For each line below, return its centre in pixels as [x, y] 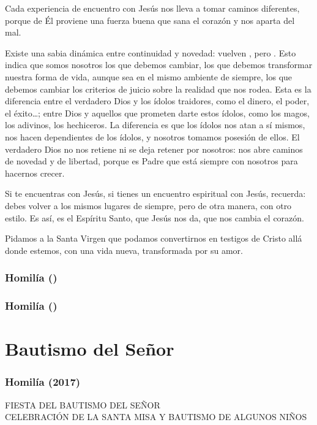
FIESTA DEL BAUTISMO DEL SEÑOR [83, 404]
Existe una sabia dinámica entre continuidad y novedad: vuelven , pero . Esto [151, 52]
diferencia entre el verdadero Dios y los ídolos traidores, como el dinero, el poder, [157, 101]
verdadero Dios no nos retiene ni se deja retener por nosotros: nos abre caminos [154, 149]
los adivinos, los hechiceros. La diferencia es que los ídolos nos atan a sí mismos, [155, 125]
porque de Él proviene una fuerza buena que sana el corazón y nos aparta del [150, 20]
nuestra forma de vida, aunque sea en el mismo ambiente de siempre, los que [149, 76]
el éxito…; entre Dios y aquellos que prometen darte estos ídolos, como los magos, [157, 113]
